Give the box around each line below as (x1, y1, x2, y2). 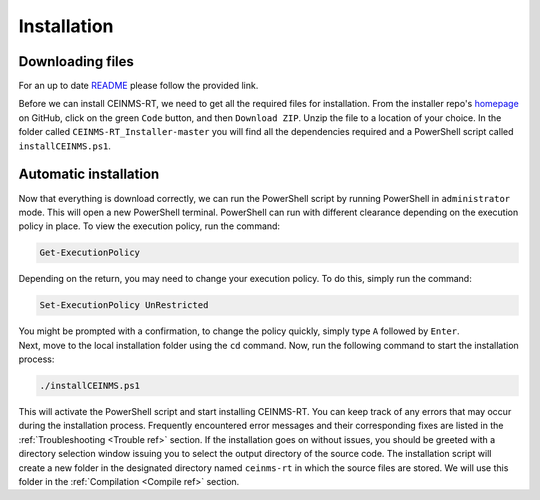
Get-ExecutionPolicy (39, 247, 140, 259)
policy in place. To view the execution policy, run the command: (18, 220, 280, 232)
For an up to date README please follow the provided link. (18, 80, 259, 92)
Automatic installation (18, 166, 160, 183)
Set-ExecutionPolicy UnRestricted (39, 300, 209, 311)
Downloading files (18, 53, 135, 70)
